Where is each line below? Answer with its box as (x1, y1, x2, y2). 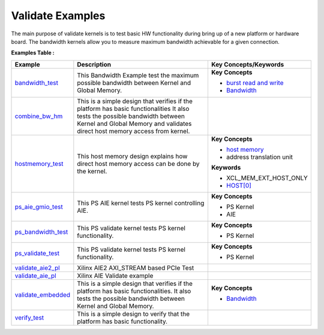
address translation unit (226, 153, 293, 161)
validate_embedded (14, 291, 71, 299)
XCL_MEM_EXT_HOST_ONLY (226, 174, 308, 182)
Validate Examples (11, 9, 106, 22)
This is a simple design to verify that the (77, 309, 190, 318)
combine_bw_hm (14, 111, 63, 120)
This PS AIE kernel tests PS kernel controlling (77, 198, 205, 207)
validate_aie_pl (14, 271, 56, 280)
